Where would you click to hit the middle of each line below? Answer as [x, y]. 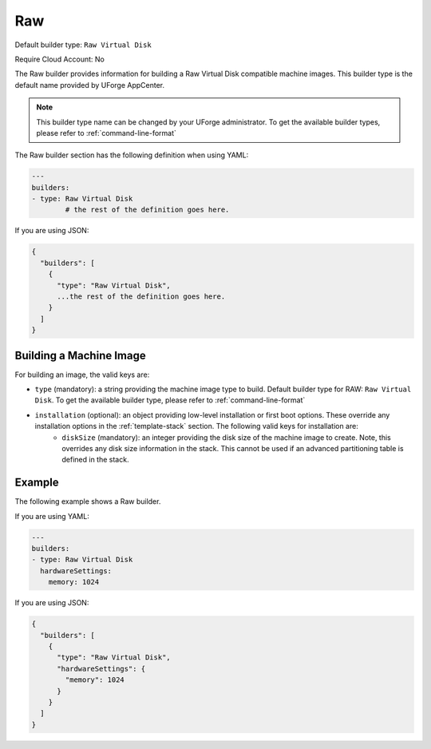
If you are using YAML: [52, 516]
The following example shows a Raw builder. [88, 501]
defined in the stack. [95, 460]
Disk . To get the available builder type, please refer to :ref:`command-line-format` [170, 400]
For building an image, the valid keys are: [82, 374]
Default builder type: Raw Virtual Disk [83, 45]
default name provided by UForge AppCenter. [90, 85]
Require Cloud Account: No [60, 59]
